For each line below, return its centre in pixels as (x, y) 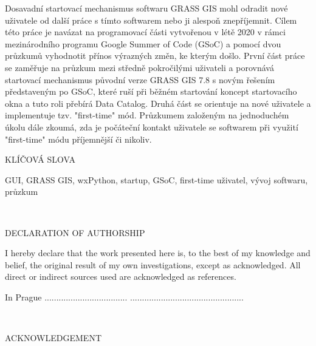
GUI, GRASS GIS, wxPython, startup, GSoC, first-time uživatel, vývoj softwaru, (156, 179)
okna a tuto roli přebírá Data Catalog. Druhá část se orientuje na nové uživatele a (158, 103)
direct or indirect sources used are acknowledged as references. (121, 276)
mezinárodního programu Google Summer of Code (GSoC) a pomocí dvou (143, 43)
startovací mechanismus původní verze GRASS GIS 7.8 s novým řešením (140, 79)
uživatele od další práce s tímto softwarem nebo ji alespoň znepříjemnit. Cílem (151, 20)
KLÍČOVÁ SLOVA (40, 159)
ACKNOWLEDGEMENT (53, 338)
